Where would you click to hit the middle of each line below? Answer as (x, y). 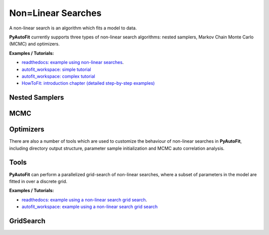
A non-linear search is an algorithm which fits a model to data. (73, 28)
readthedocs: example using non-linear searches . (73, 62)
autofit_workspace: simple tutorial (57, 69)
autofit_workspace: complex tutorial (59, 76)
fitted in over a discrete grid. (38, 181)
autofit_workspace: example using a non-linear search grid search (90, 207)
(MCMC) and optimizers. (34, 44)
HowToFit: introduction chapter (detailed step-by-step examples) (88, 83)
